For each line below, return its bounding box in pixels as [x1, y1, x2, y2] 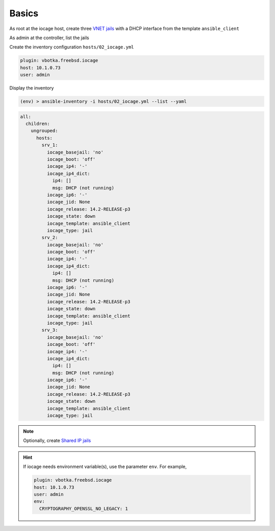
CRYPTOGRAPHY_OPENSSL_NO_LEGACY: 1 [39, 506, 128, 511]
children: [25, 121, 50, 127]
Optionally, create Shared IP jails [23, 437, 91, 444]
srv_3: [41, 327, 58, 333]
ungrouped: [31, 128, 58, 134]
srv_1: [41, 142, 58, 148]
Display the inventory [9, 85, 54, 91]
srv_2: [41, 234, 58, 241]
